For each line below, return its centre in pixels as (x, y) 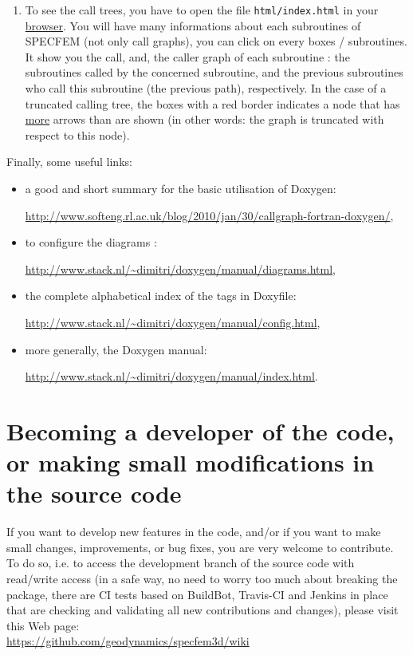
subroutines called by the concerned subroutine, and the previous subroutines (214, 72)
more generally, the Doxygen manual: (116, 349)
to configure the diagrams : (91, 242)
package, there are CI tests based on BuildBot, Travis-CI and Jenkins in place (197, 594)
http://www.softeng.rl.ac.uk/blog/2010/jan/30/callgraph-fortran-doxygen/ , (209, 215)
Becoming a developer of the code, (201, 430)
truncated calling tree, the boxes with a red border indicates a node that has (212, 103)
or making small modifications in (191, 462)
